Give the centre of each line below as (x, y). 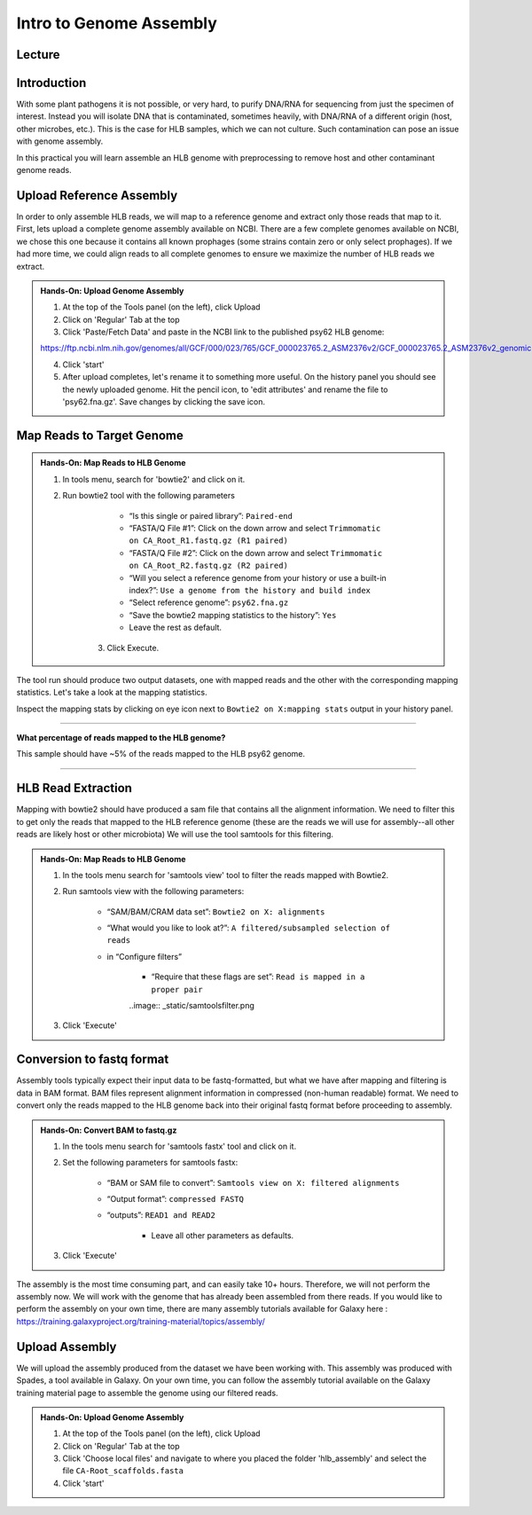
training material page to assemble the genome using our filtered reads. (147, 1393)
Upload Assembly (66, 1347)
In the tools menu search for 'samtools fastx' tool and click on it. (180, 1146)
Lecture (39, 55)
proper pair (177, 989)
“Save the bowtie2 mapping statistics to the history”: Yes (233, 615)
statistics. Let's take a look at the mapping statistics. (112, 693)
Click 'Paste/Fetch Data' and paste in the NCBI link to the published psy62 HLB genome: (223, 332)
